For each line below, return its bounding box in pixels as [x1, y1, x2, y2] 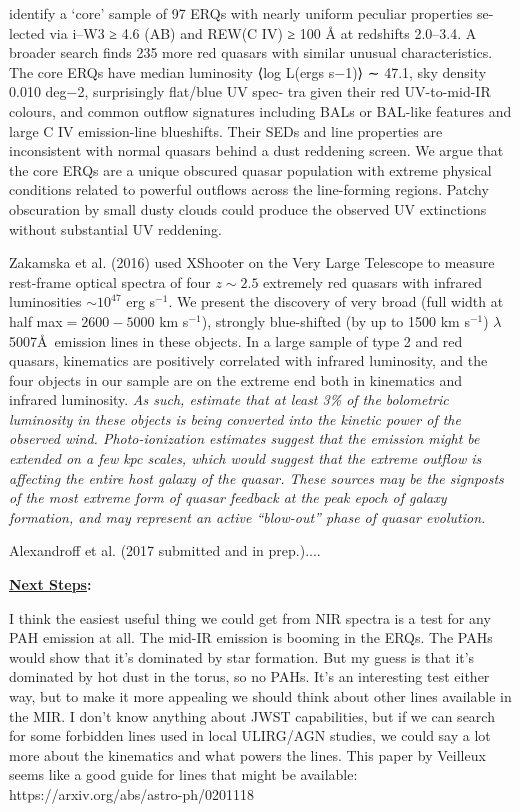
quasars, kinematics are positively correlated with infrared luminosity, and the [9, 350, 488, 371]
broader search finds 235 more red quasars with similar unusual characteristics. [9, 42, 493, 63]
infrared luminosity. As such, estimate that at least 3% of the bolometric [9, 389, 449, 410]
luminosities [9, 291, 82, 312]
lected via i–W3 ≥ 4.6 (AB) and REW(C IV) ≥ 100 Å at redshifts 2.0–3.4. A [9, 22, 477, 43]
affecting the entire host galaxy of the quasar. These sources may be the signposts [9, 467, 504, 488]
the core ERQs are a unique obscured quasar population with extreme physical [9, 159, 492, 180]
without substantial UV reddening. [9, 218, 222, 239]
